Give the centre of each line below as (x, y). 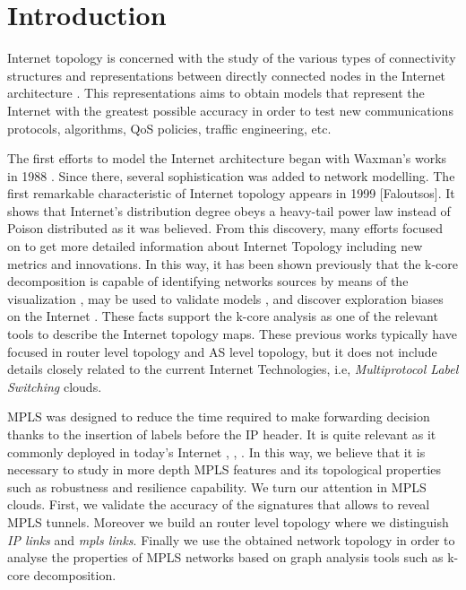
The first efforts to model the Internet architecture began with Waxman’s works (227, 158)
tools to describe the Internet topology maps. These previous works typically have (232, 334)
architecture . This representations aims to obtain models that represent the (216, 93)
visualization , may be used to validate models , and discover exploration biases (225, 298)
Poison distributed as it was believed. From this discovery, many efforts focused (225, 228)
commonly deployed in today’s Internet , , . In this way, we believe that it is (216, 451)
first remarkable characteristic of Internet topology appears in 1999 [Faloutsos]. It (231, 193)
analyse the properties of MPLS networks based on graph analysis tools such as (225, 557)
